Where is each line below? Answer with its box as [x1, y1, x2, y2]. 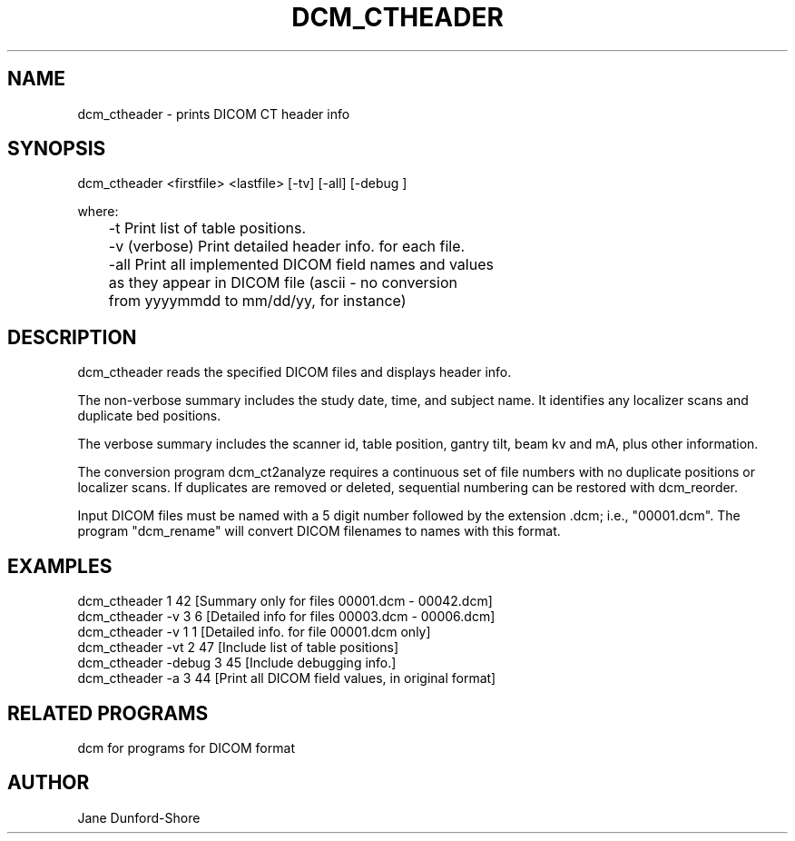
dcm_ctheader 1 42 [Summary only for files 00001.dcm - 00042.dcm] [77, 593, 493, 609]
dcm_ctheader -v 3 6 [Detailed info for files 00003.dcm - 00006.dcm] [77, 608, 496, 625]
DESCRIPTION [7, 325, 137, 349]
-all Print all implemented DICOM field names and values [108, 255, 494, 274]
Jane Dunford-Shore [77, 809, 201, 826]
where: [77, 203, 119, 220]
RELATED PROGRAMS [7, 701, 209, 725]
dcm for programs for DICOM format [77, 739, 295, 756]
